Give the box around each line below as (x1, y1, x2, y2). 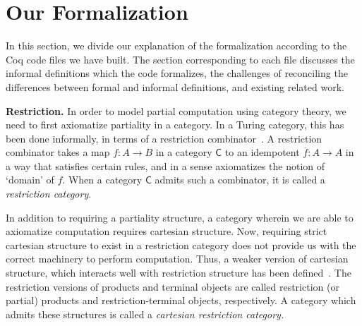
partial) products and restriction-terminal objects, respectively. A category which (6, 293, 356, 308)
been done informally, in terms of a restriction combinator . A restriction (6, 131, 322, 145)
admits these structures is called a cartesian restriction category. (6, 306, 284, 321)
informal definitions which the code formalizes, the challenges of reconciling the (6, 66, 348, 80)
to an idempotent (224, 145, 300, 159)
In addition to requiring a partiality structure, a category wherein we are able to (6, 210, 354, 224)
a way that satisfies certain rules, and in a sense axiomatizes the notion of (6, 158, 325, 173)
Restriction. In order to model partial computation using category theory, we (6, 103, 346, 118)
